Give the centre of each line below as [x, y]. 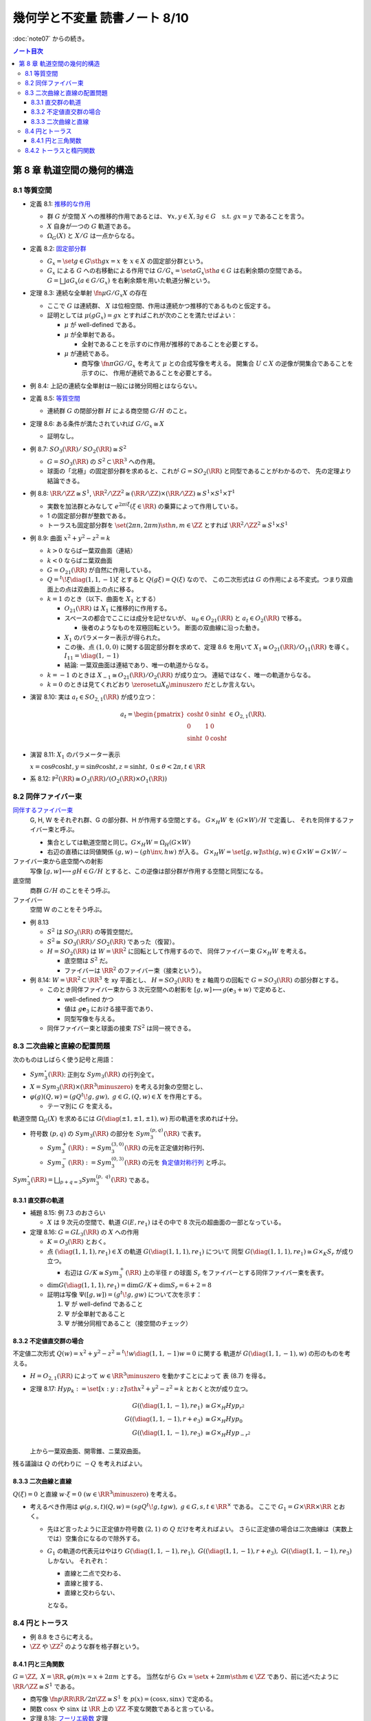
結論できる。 [65, 481]
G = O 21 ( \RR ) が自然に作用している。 [101, 570]
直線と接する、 [85, 1583]
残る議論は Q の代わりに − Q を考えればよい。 [79, 1464]
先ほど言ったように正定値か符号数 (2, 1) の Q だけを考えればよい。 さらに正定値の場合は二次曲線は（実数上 [200, 1529]
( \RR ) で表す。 [184, 1133]
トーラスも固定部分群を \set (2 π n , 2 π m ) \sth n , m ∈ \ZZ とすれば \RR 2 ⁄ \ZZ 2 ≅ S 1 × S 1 [168, 525]
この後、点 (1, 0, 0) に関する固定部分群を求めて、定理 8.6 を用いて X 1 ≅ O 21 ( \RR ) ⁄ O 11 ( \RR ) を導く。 [209, 648]
